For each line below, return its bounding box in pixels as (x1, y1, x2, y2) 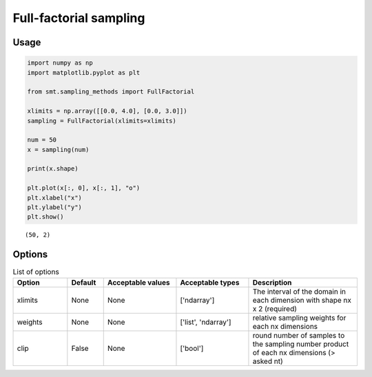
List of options (12, 267, 60, 277)
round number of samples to (252, 330, 345, 340)
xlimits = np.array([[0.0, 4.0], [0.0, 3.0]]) (27, 107, 187, 115)
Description (252, 277, 292, 287)
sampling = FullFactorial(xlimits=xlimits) (27, 117, 177, 125)
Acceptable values (107, 277, 170, 287)
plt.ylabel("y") (27, 204, 83, 211)
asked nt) (252, 356, 284, 366)
